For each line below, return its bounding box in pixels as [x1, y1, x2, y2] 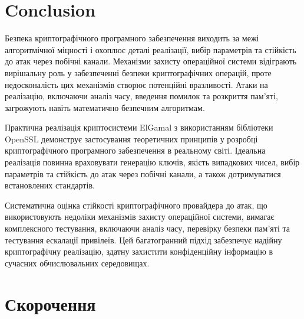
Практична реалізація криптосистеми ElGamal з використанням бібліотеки [5, 121, 273, 134]
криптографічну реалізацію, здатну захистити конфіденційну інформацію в [5, 245, 273, 258]
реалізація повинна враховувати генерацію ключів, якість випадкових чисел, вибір [5, 156, 300, 168]
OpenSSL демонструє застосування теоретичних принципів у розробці [5, 132, 258, 145]
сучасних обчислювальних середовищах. [5, 256, 150, 269]
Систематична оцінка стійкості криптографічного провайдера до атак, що [5, 198, 267, 211]
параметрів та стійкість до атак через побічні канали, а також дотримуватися [5, 167, 281, 180]
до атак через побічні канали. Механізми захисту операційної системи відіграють [5, 55, 297, 67]
